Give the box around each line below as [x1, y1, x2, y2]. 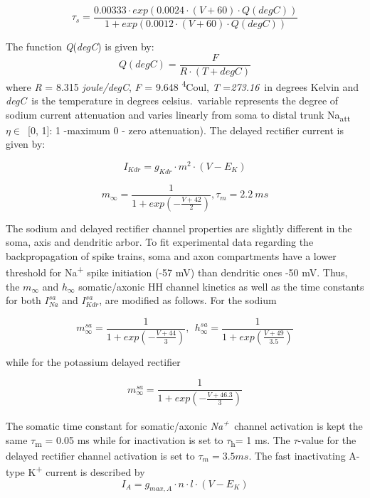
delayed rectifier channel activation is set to [6, 448, 195, 462]
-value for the [297, 432, 356, 447]
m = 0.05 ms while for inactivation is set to [35, 432, 223, 449]
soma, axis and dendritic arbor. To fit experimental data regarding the [6, 234, 314, 249]
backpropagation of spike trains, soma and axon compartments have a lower [6, 248, 337, 263]
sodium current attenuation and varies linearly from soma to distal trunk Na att [6, 107, 351, 124]
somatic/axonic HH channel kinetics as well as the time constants [78, 278, 364, 293]
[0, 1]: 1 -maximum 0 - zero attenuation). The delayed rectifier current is [28, 122, 344, 137]
